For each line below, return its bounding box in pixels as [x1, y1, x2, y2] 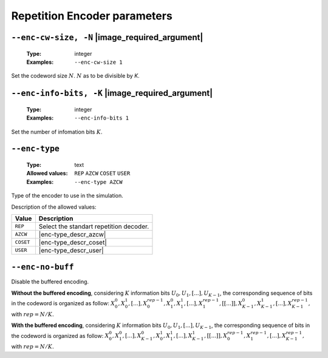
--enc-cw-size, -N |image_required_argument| [11, 32, 203, 42]
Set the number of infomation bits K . [11, 128, 103, 135]
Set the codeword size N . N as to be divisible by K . [11, 72, 140, 79]
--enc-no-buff [11, 262, 74, 272]
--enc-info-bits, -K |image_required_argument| [11, 88, 213, 98]
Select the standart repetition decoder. [38, 222, 149, 231]
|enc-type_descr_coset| [38, 238, 107, 246]
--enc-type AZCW [74, 178, 123, 185]
